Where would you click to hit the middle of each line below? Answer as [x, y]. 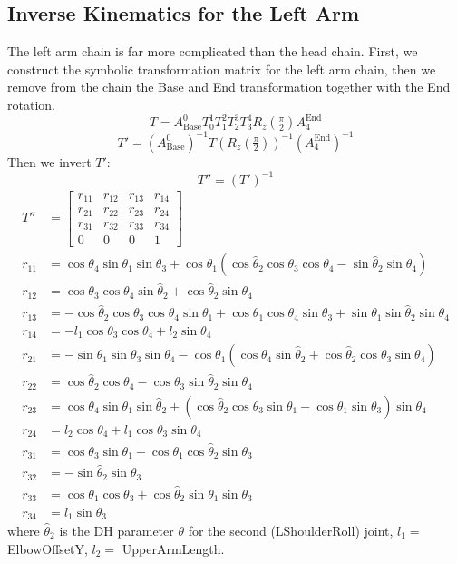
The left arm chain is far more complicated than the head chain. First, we [213, 51]
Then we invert [49, 161]
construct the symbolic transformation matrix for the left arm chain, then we [222, 69]
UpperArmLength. [173, 548]
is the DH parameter [117, 530]
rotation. [31, 104]
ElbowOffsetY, [48, 548]
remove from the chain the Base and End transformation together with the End [229, 87]
